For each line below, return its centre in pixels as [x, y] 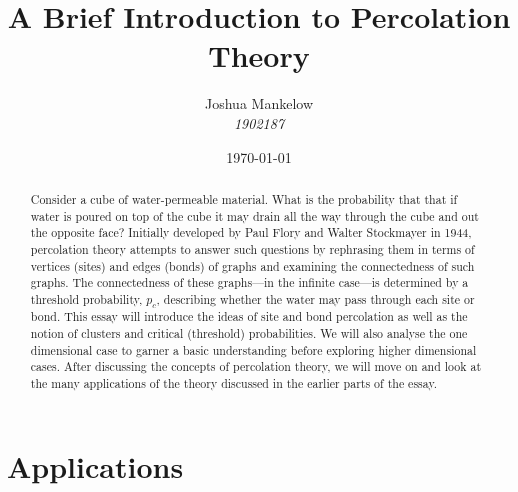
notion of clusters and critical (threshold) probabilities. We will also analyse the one [249, 332]
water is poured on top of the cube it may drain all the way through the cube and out [254, 215]
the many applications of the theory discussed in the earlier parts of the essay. [233, 382]
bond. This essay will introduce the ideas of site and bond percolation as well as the [249, 316]
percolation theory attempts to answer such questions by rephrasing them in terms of [252, 248]
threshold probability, [86, 298]
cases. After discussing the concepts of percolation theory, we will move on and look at [256, 366]
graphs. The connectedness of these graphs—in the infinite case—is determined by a [249, 282]
